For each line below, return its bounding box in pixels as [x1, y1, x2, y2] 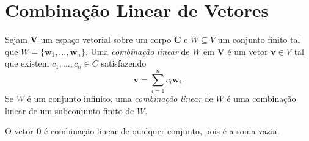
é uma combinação [227, 92, 296, 105]
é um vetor [227, 45, 268, 57]
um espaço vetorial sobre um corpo [40, 33, 172, 46]
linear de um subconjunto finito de [5, 104, 134, 117]
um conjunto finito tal [217, 33, 300, 46]
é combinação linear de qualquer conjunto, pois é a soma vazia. [44, 125, 280, 137]
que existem [5, 57, 49, 70]
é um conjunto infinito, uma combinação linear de [27, 92, 213, 105]
